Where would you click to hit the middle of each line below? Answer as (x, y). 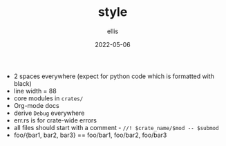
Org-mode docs (37, 105)
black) (23, 83)
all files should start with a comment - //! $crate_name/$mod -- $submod (116, 127)
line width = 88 (35, 91)
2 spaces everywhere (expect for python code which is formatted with (114, 76)
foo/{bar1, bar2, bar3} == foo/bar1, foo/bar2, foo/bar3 (90, 135)
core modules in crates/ (48, 98)
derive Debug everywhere (49, 113)
